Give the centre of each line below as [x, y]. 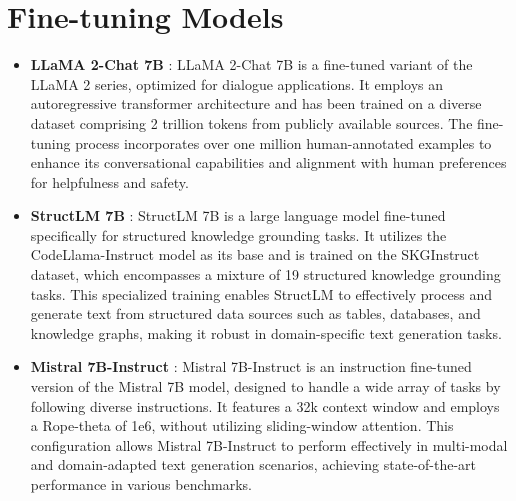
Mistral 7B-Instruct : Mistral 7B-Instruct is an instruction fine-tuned [251, 366]
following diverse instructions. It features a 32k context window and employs [265, 405]
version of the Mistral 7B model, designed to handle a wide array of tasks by [265, 386]
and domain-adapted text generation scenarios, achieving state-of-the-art [253, 464]
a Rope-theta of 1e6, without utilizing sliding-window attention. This [242, 425]
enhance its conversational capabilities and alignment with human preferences [268, 162]
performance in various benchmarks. [141, 484]
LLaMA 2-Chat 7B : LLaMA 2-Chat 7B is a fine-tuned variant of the [251, 64]
